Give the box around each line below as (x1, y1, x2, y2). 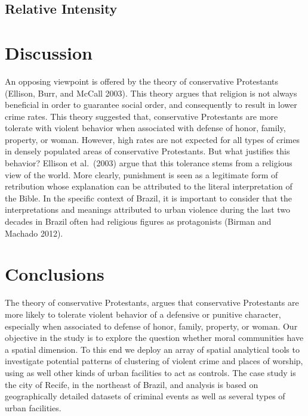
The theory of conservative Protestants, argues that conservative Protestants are (5, 296, 299, 309)
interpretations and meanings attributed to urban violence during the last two (5, 203, 291, 216)
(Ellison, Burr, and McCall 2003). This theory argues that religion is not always (5, 86, 297, 99)
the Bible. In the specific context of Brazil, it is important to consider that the (5, 191, 292, 204)
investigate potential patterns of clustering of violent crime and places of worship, (5, 355, 303, 367)
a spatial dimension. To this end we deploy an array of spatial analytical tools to (5, 343, 300, 355)
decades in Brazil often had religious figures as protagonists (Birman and (5, 215, 272, 228)
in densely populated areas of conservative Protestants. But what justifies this (5, 145, 290, 157)
